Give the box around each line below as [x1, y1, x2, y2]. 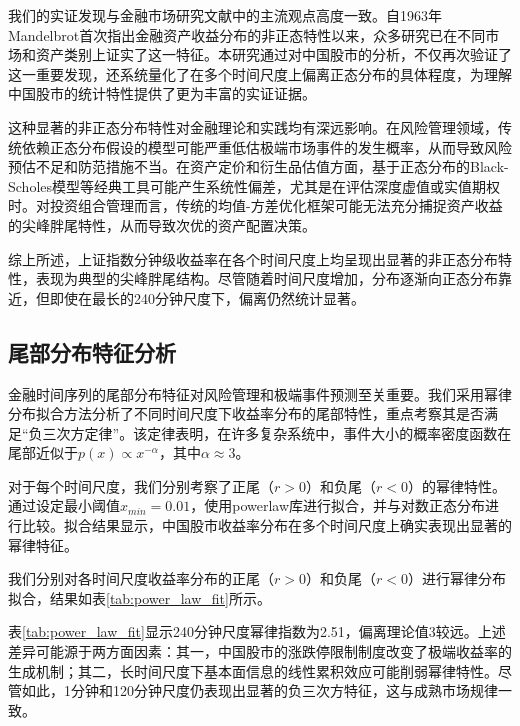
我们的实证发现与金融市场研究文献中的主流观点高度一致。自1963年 [8, 5, 442, 25]
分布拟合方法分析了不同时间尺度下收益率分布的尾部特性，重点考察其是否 [8, 403, 484, 424]
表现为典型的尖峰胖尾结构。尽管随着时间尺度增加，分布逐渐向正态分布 [35, 268, 498, 289]
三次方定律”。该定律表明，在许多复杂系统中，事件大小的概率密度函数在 [42, 422, 512, 443]
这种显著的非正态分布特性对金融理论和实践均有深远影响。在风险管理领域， [8, 116, 498, 137]
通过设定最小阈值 [8, 495, 120, 516]
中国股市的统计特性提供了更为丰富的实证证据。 [8, 83, 316, 104]
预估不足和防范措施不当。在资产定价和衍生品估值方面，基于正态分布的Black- [8, 156, 509, 177]
